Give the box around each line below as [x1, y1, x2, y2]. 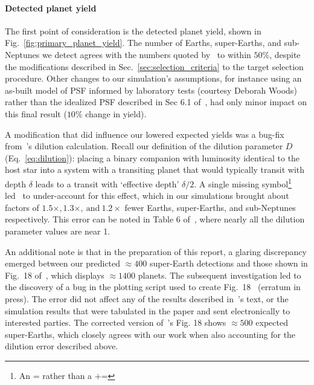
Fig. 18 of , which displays [5, 268, 104, 281]
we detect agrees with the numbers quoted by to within [42, 48, 251, 60]
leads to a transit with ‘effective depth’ [35, 177, 179, 190]
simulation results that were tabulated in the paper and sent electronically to [5, 304, 290, 317]
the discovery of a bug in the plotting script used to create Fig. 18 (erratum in [5, 280, 301, 293]
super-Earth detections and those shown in [149, 257, 308, 270]
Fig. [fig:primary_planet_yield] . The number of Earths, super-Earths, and [5, 36, 281, 49]
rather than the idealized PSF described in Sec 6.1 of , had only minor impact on [5, 95, 307, 108]
